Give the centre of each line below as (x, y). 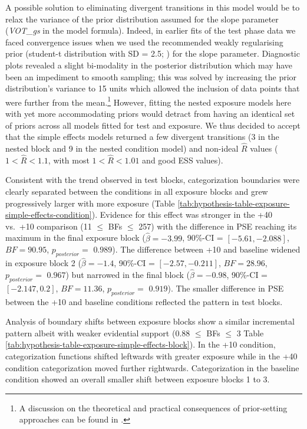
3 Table (250, 333)
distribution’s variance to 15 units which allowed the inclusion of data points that (153, 88)
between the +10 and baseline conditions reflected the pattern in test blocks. (144, 301)
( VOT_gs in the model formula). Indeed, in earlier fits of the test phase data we (151, 30)
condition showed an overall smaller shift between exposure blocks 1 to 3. (138, 379)
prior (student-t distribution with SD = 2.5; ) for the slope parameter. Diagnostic (153, 53)
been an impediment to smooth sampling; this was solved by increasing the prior (151, 76)
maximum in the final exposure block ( (75, 238)
